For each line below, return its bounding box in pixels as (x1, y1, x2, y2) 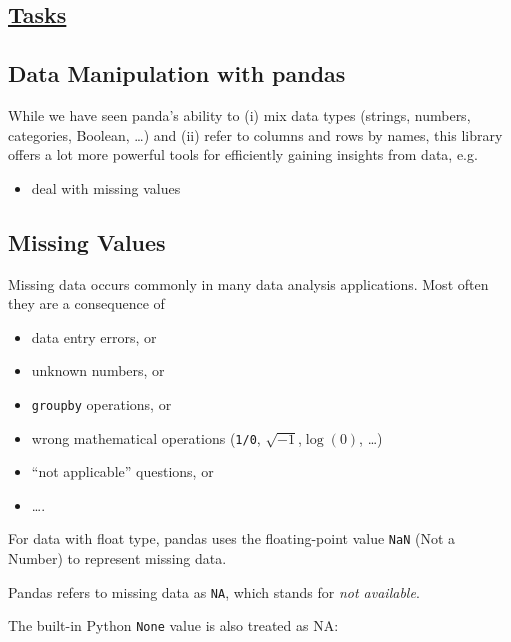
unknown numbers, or (31, 360, 165, 381)
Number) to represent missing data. (8, 548, 227, 569)
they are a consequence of (8, 293, 165, 314)
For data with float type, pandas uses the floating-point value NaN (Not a (8, 528, 456, 549)
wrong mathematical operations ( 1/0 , (31, 427, 261, 448)
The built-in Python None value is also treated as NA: (8, 615, 339, 636)
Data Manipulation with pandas (8, 58, 346, 89)
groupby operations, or (31, 393, 172, 414)
